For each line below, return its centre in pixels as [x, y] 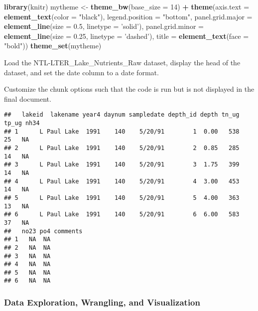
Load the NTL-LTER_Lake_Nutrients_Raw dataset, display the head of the [122, 62]
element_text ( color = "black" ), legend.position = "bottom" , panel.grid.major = [128, 16]
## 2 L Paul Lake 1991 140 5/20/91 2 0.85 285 [122, 148]
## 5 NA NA [27, 272]
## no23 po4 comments [43, 231]
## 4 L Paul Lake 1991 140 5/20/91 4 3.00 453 [122, 181]
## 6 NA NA [27, 281]
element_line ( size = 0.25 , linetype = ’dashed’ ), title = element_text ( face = [127, 36]
